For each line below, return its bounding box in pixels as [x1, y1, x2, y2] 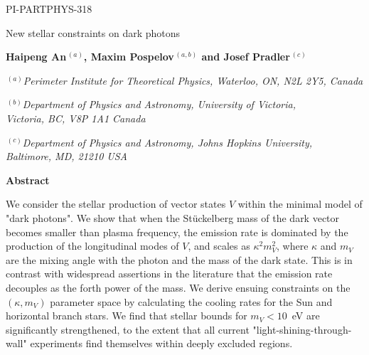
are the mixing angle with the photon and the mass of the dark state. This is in [6, 252, 353, 267]
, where [277, 238, 309, 253]
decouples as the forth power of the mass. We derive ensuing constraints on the [6, 280, 351, 295]
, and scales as [188, 238, 250, 253]
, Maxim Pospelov [83, 49, 174, 64]
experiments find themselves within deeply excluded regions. [30, 336, 293, 351]
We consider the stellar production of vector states [6, 196, 226, 211]
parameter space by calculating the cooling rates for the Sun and [50, 294, 333, 309]
